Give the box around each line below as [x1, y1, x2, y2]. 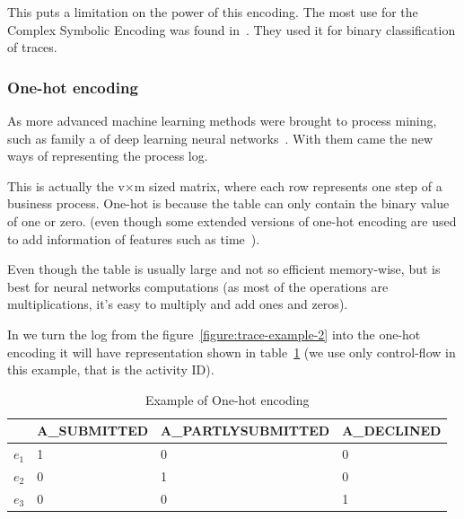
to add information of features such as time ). [7, 229, 260, 248]
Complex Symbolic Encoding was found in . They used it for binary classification [7, 20, 456, 39]
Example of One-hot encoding [144, 390, 310, 409]
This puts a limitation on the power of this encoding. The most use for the [7, 3, 418, 21]
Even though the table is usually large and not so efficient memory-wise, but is [7, 259, 441, 278]
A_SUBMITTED [37, 421, 149, 440]
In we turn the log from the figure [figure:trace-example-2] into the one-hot [7, 324, 421, 343]
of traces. [7, 38, 57, 57]
